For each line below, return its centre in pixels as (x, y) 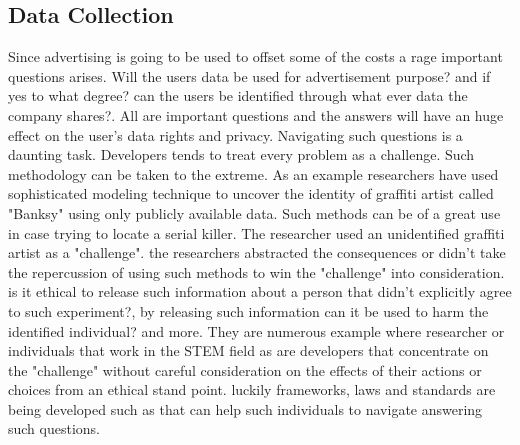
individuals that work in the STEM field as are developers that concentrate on (248, 350)
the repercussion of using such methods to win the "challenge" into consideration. (256, 271)
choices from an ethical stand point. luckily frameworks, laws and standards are (252, 389)
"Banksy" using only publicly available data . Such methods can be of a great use (254, 212)
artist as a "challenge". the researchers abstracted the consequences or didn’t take (257, 252)
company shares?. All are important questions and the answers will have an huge (256, 114)
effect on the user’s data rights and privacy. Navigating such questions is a (235, 134)
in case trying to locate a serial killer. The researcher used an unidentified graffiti (256, 232)
